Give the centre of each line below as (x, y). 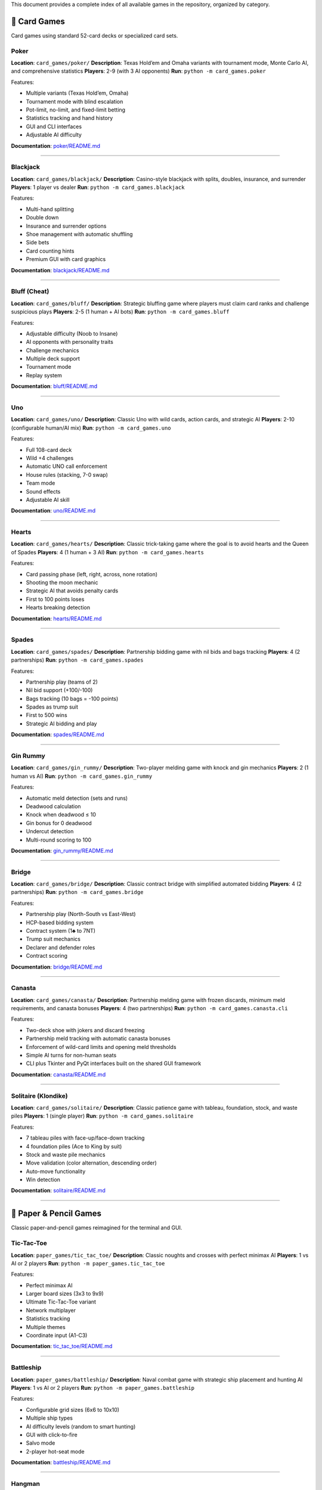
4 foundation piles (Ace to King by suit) (74, 1146)
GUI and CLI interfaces (54, 126)
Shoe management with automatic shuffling (80, 234)
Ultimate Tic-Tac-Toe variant (61, 1302)
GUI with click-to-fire (52, 1435)
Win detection (43, 1179)
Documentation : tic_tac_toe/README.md (62, 1346)
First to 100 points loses (55, 599)
